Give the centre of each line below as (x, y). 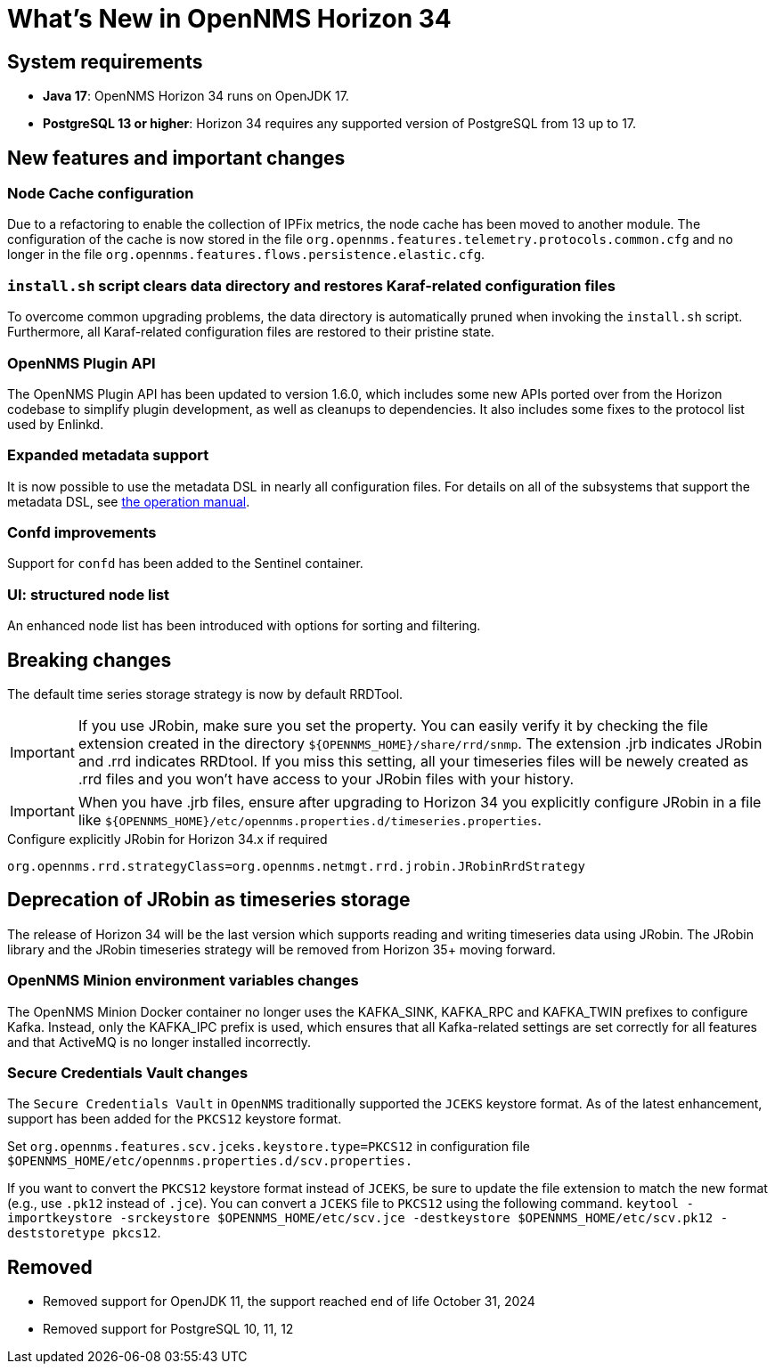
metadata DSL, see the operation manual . (129, 501)
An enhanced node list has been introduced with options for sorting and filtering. (244, 626)
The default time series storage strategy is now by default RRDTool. (205, 694)
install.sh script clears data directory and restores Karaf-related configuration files (311, 285)
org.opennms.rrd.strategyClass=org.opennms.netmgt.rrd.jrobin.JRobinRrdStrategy (297, 866)
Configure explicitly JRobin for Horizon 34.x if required (167, 839)
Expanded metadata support (108, 455)
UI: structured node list (89, 594)
